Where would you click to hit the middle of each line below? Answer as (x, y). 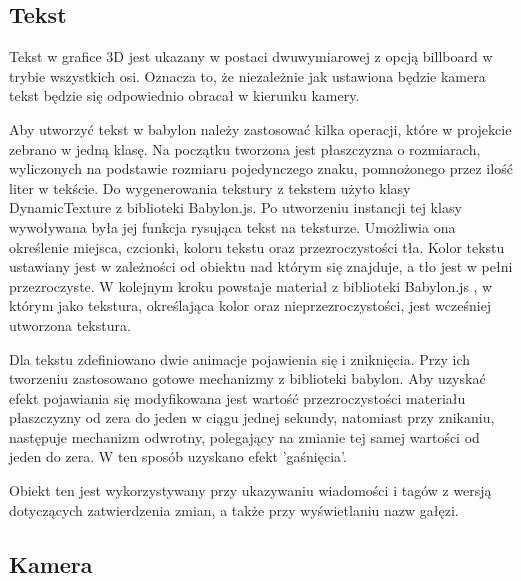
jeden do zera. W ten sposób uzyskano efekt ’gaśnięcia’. (178, 456)
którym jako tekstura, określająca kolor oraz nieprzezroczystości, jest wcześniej (250, 305)
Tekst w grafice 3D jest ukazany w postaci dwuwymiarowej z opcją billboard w (251, 56)
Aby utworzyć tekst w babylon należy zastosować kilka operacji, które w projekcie (260, 128)
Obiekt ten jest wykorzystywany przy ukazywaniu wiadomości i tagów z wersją (250, 490)
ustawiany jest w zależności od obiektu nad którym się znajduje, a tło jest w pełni (261, 266)
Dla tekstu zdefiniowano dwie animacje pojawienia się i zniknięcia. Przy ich (240, 358)
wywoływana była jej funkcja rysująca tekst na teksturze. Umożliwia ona (232, 226)
